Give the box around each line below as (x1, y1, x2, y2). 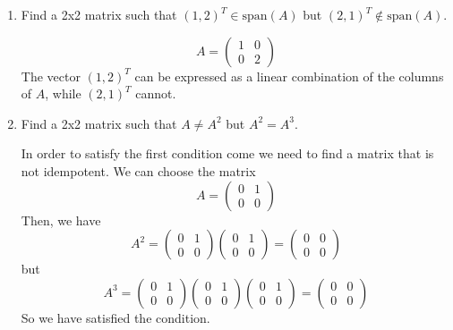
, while (45, 84, 81, 103)
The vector (21, 66, 81, 85)
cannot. (135, 84, 176, 103)
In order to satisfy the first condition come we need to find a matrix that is (21, 144, 434, 163)
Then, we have (21, 210, 101, 229)
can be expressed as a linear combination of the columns (134, 66, 444, 85)
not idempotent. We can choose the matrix (21, 161, 256, 180)
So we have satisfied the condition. (21, 308, 210, 326)
